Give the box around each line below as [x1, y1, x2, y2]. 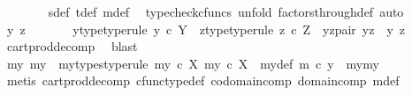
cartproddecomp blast [6, 37, 138, 55]
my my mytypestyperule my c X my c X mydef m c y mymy [6, 54, 379, 72]
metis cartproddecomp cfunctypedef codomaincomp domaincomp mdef [6, 71, 400, 90]
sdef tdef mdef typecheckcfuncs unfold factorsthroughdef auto [48, 3, 404, 20]
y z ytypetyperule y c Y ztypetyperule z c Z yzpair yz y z [6, 19, 406, 38]
